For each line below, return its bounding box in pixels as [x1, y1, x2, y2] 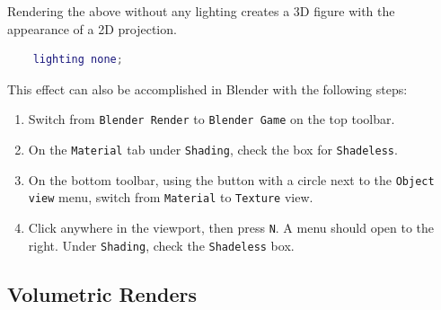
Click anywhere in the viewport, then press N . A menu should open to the [28, 218, 435, 236]
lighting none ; [32, 53, 123, 66]
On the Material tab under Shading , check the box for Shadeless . [28, 140, 398, 159]
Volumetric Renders [7, 279, 198, 307]
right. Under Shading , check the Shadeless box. [28, 235, 295, 254]
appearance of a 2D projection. [7, 19, 177, 38]
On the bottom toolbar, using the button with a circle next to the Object [28, 170, 435, 189]
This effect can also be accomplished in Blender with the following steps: [7, 79, 408, 98]
